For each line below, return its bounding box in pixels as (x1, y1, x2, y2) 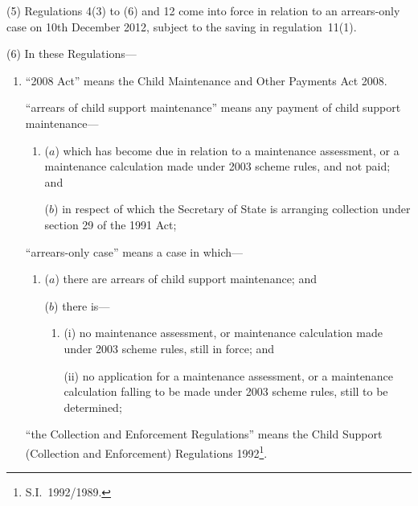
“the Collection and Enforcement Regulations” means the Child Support (25, 426, 383, 442)
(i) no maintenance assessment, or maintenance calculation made (64, 324, 383, 341)
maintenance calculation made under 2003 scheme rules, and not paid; (44, 158, 391, 175)
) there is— (54, 297, 110, 314)
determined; (64, 398, 122, 415)
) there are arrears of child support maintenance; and (55, 270, 317, 287)
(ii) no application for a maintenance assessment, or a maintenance (64, 367, 393, 384)
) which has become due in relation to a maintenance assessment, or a (55, 142, 400, 158)
